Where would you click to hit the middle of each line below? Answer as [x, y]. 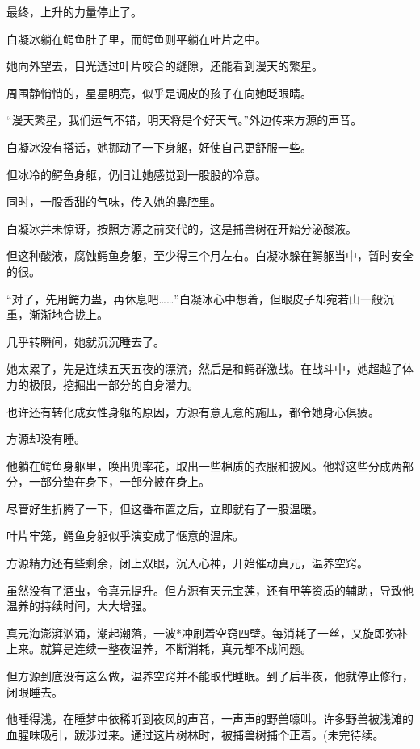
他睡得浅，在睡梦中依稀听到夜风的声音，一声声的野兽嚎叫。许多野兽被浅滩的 [210, 719]
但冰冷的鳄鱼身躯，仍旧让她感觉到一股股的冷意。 [136, 174]
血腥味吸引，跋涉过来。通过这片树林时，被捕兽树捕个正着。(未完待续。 [195, 734]
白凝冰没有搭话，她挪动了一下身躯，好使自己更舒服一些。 [159, 146]
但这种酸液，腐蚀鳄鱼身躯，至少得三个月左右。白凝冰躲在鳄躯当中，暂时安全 [210, 255]
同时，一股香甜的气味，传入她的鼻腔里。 [114, 201]
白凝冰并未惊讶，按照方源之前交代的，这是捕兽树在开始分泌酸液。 [182, 228]
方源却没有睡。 [46, 439]
